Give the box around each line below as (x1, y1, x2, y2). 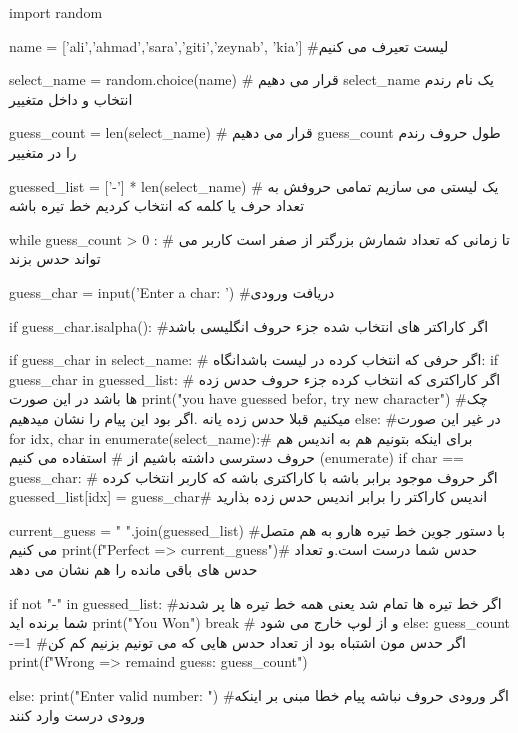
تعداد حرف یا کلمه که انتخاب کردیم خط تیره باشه (9, 195, 305, 216)
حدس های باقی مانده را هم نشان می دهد (9, 559, 258, 580)
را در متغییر (9, 141, 77, 162)
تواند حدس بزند (9, 248, 101, 269)
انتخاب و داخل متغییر (9, 88, 133, 109)
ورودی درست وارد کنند (9, 704, 146, 725)
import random (9, 2, 103, 22)
